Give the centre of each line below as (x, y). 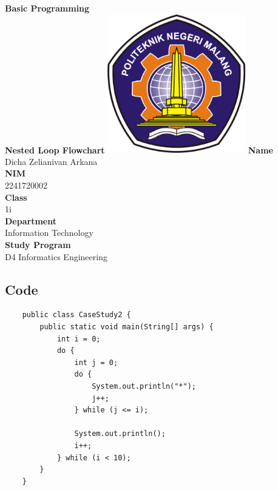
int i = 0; (79, 339)
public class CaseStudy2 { (76, 315)
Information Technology (49, 233)
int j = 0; (96, 362)
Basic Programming (47, 8)
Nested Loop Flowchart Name (139, 149)
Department (31, 220)
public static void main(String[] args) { (127, 327)
